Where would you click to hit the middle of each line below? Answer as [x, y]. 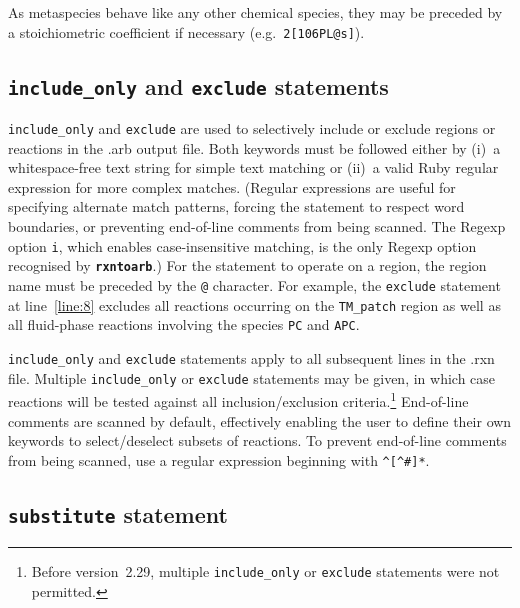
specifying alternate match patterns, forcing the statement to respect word [236, 206]
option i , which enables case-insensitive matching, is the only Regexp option [242, 245]
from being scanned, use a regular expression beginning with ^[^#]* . [219, 459]
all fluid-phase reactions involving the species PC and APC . [184, 324]
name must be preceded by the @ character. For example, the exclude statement [254, 284]
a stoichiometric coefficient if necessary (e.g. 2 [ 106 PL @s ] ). [186, 31]
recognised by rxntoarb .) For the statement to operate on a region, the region [247, 265]
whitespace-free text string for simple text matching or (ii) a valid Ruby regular [253, 167]
